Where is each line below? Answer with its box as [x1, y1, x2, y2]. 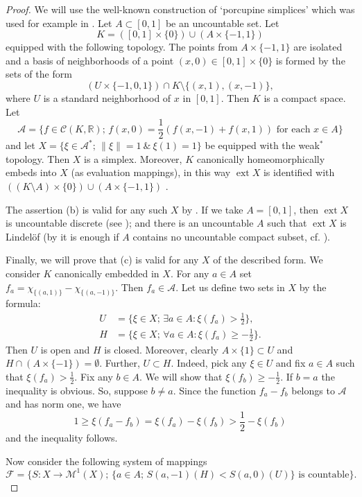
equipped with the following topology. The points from [6, 40, 238, 54]
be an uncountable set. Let [165, 15, 279, 30]
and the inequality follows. [6, 430, 118, 445]
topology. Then [6, 151, 70, 166]
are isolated [293, 40, 343, 54]
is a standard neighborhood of [43, 90, 171, 105]
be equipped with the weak [205, 138, 320, 152]
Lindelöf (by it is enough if [6, 229, 119, 243]
